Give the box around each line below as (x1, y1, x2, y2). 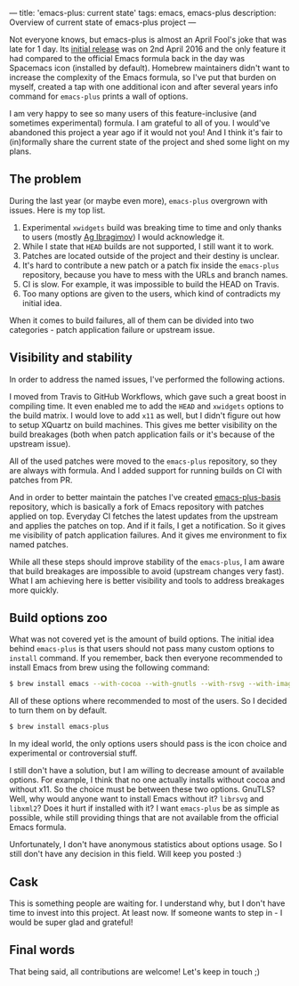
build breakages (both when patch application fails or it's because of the (9, 429, 276, 440)
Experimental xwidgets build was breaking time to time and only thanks (21, 222, 282, 232)
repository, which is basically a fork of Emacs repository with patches (9, 501, 264, 512)
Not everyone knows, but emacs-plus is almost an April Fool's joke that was (9, 35, 287, 44)
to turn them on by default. (9, 705, 108, 715)
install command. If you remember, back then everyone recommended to (9, 653, 283, 664)
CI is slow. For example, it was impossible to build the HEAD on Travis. (21, 279, 280, 289)
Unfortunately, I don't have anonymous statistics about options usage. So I (9, 839, 283, 850)
